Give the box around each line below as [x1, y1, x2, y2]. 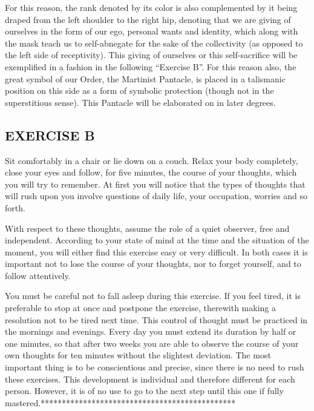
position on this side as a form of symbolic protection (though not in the [5, 84, 274, 97]
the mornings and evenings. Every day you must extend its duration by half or [5, 325, 296, 338]
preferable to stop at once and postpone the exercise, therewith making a [5, 301, 276, 314]
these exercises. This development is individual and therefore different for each [5, 372, 295, 385]
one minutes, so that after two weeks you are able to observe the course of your [5, 337, 299, 349]
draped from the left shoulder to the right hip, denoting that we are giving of [5, 13, 291, 25]
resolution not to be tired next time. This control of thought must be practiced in [5, 313, 308, 326]
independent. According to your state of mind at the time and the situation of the [5, 234, 309, 246]
